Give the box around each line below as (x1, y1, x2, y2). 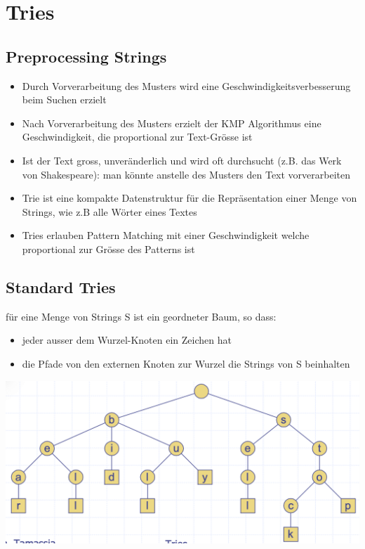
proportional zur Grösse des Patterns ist (22, 241, 195, 256)
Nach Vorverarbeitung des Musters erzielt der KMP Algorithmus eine (22, 115, 321, 130)
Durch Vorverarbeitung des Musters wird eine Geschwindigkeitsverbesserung (22, 78, 351, 93)
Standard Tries (6, 276, 116, 297)
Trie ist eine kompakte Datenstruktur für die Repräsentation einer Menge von (22, 190, 357, 205)
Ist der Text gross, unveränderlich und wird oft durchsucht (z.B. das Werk (22, 153, 342, 167)
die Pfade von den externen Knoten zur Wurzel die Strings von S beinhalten (22, 356, 350, 370)
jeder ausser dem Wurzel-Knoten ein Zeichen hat (22, 332, 232, 347)
